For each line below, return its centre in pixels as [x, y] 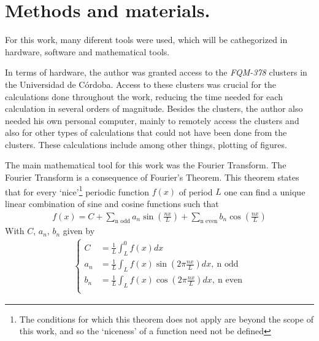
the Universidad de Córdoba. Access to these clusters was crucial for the [141, 84]
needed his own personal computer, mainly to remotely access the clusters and [152, 120]
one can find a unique [265, 191]
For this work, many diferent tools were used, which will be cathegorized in [146, 40]
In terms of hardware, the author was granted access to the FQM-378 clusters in [156, 72]
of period [196, 191]
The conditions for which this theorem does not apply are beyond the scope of [166, 319]
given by [79, 231]
